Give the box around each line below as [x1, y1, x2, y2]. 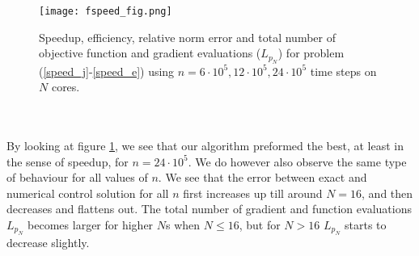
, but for [239, 216, 281, 233]
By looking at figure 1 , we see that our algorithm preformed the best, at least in [6, 137, 404, 154]
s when [166, 216, 201, 233]
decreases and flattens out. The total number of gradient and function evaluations [6, 200, 412, 217]
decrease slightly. [6, 234, 90, 251]
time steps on [310, 62, 377, 79]
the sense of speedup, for [6, 153, 129, 170]
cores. [51, 78, 80, 95]
